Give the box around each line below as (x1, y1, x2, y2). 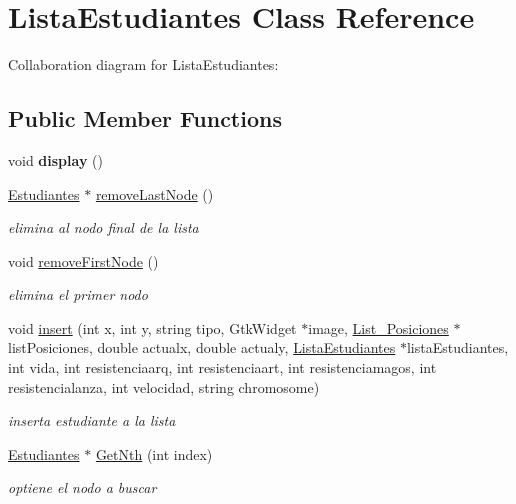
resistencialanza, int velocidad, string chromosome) (8, 376, 320, 397)
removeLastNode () (95, 183, 214, 204)
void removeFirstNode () (8, 250, 159, 271)
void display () (8, 149, 103, 170)
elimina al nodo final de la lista (8, 217, 199, 238)
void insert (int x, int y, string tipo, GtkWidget (8, 317, 297, 338)
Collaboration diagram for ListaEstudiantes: (8, 54, 279, 75)
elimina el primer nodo (8, 284, 148, 305)
